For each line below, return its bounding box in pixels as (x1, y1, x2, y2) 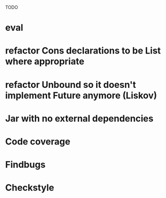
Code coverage (5, 136, 70, 147)
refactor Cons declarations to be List (5, 45, 161, 57)
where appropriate (5, 56, 85, 67)
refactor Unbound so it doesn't (5, 79, 136, 90)
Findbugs (5, 159, 46, 171)
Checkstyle (5, 182, 54, 193)
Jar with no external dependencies (5, 113, 153, 124)
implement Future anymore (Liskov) (5, 89, 157, 101)
